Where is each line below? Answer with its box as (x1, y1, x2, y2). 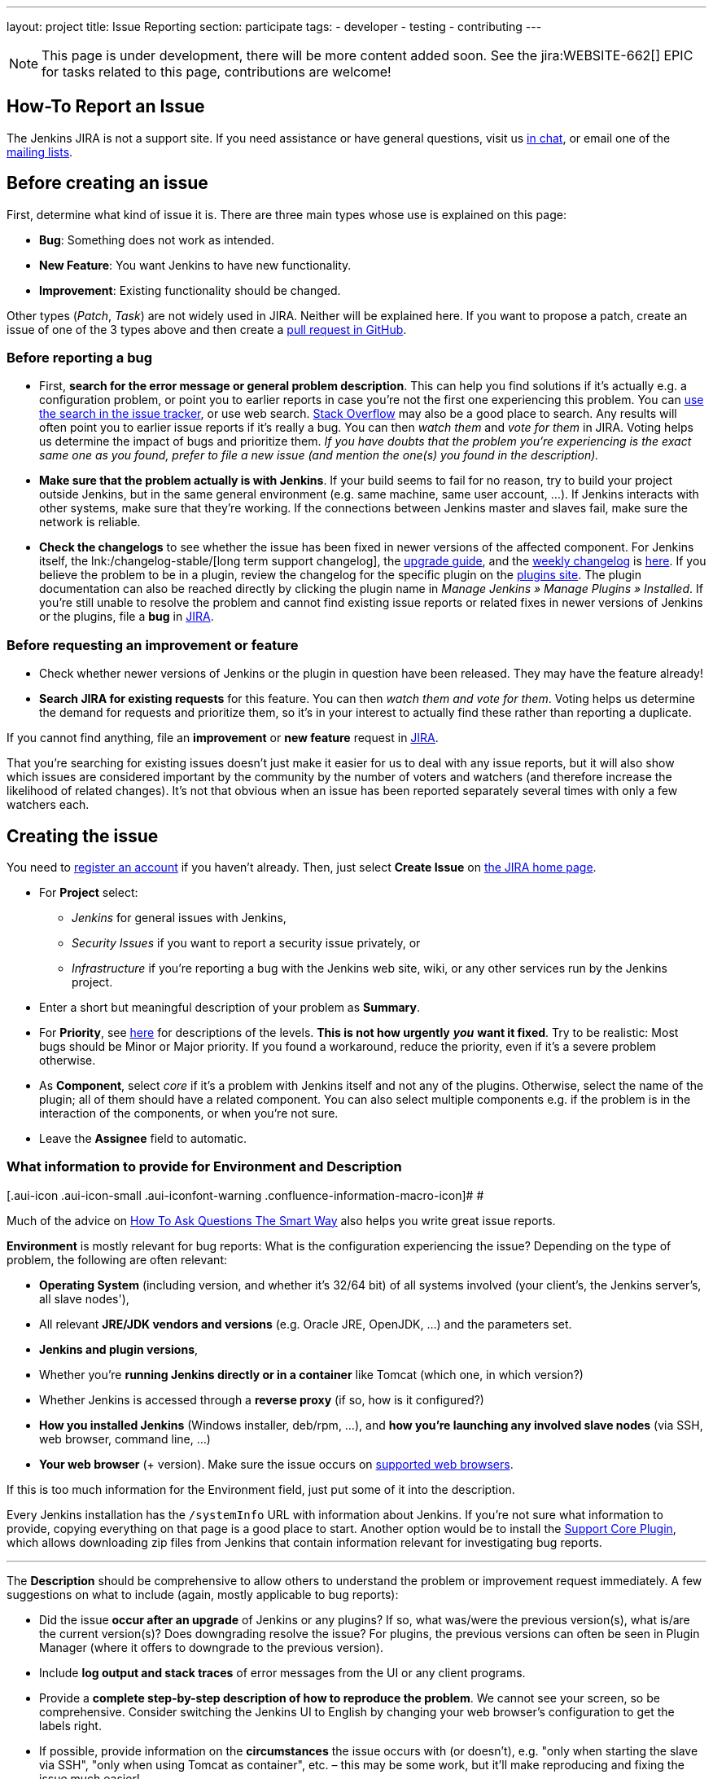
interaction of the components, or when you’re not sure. (39, 1106, 339, 1121)
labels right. (39, 1718, 102, 1733)
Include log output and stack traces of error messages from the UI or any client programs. (39, 1665, 526, 1680)
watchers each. (7, 797, 90, 812)
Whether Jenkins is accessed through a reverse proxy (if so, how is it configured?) (39, 1392, 484, 1407)
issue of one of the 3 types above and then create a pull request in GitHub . (7, 322, 407, 336)
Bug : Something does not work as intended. (39, 232, 275, 247)
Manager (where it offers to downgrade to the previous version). (39, 1640, 383, 1654)
